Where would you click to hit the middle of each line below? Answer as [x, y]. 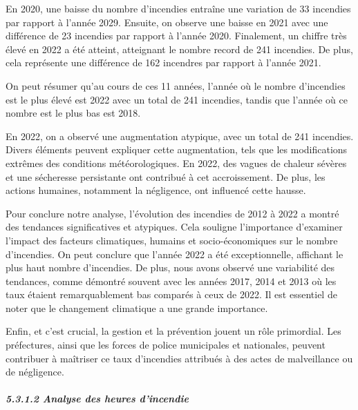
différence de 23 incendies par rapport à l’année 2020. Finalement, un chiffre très [176, 36]
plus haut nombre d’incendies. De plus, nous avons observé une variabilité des [170, 267]
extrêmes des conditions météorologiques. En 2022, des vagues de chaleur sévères [176, 163]
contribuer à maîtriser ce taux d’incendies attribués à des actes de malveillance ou [179, 358]
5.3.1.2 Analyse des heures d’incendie [97, 399]
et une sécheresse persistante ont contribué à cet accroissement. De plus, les [166, 176]
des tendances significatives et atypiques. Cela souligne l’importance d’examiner [174, 227]
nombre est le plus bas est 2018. [73, 113]
